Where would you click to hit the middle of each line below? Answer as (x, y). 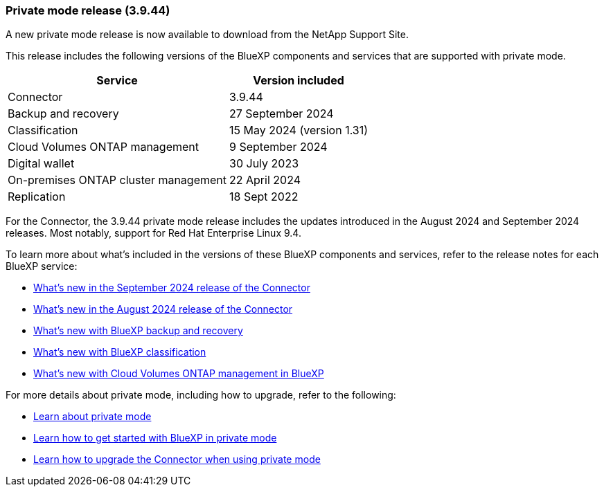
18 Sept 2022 (264, 197)
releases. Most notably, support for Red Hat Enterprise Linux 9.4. (153, 233)
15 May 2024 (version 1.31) (299, 130)
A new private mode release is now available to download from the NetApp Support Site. (207, 35)
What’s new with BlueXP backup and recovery (138, 331)
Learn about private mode (92, 417)
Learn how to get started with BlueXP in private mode (155, 438)
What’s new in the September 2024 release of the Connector (172, 288)
